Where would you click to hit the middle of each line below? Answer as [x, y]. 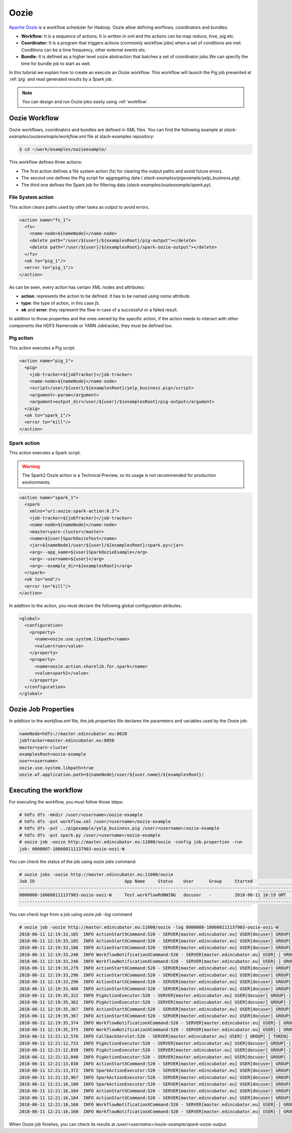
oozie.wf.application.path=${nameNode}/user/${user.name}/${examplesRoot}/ [112, 775]
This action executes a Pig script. [42, 348]
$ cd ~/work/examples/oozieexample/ [63, 149]
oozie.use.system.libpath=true [57, 768]
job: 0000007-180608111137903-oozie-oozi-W [72, 849]
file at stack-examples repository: [120, 137]
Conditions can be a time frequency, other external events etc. [84, 50]
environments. [36, 482]
